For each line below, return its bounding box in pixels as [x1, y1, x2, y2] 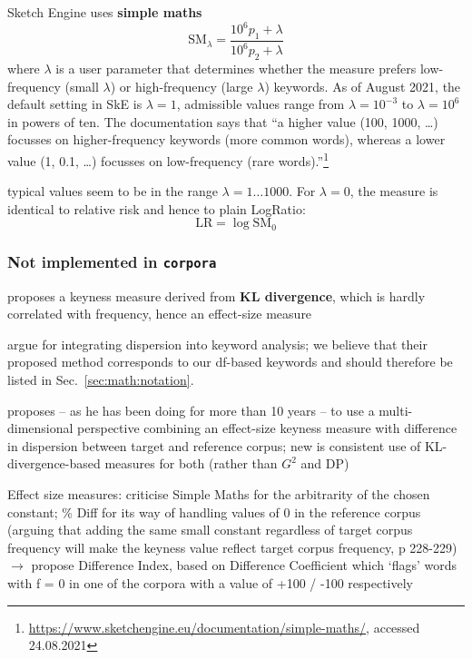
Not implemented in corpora [7, 250, 217, 272]
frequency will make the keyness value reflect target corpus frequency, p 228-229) [7, 537, 457, 556]
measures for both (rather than [104, 454, 278, 473]
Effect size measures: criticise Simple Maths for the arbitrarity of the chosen [7, 485, 430, 504]
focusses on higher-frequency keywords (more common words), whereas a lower [7, 130, 446, 149]
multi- [379, 400, 413, 419]
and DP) [300, 454, 349, 473]
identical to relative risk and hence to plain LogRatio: [7, 199, 306, 218]
